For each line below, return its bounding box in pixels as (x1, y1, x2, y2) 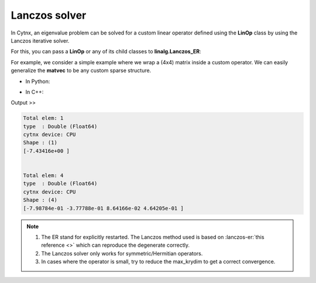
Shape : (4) (23, 196, 58, 203)
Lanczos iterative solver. (11, 37, 70, 44)
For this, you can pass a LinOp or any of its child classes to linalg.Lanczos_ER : (11, 48, 201, 55)
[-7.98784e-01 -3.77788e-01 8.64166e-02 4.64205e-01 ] (23, 205, 184, 212)
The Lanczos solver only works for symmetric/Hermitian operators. (41, 250, 203, 257)
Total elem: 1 (23, 115, 64, 122)
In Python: (25, 78, 50, 85)
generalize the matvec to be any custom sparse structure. (11, 67, 152, 74)
